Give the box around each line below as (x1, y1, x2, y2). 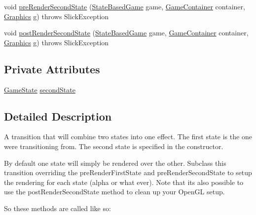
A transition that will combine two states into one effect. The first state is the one (4, 131, 252, 142)
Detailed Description (4, 108, 112, 123)
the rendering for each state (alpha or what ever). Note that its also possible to (4, 177, 244, 187)
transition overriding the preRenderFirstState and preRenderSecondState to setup (4, 167, 252, 178)
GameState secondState (4, 84, 75, 94)
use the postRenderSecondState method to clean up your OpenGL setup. (4, 186, 225, 197)
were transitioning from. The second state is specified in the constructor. (4, 141, 223, 151)
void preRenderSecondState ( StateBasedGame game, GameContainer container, (4, 1, 245, 11)
